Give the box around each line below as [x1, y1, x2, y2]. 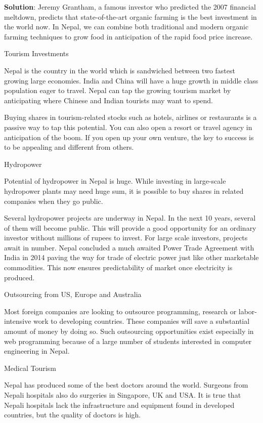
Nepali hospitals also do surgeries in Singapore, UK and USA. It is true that [4, 390, 241, 400]
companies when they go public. [4, 195, 103, 206]
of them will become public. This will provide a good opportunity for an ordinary [4, 222, 256, 233]
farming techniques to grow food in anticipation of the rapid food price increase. [4, 31, 253, 41]
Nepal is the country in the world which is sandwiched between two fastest [4, 65, 235, 75]
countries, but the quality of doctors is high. [4, 409, 141, 420]
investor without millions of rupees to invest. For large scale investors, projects [4, 232, 248, 243]
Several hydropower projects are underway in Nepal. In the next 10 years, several [4, 213, 256, 223]
